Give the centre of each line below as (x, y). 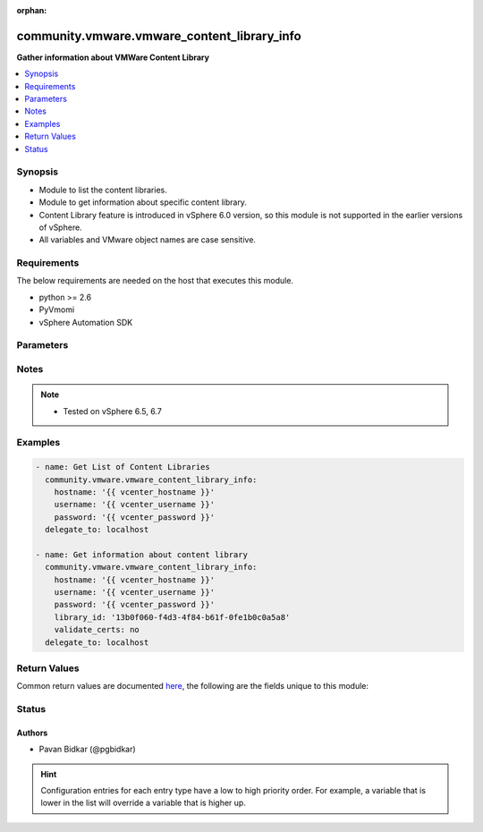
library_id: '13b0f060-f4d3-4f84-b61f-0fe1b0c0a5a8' (172, 617)
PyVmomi (57, 310)
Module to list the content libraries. (103, 190)
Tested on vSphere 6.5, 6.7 (113, 411)
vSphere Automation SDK (86, 322)
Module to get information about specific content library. (143, 202)
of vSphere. (60, 227)
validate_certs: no (97, 630)
